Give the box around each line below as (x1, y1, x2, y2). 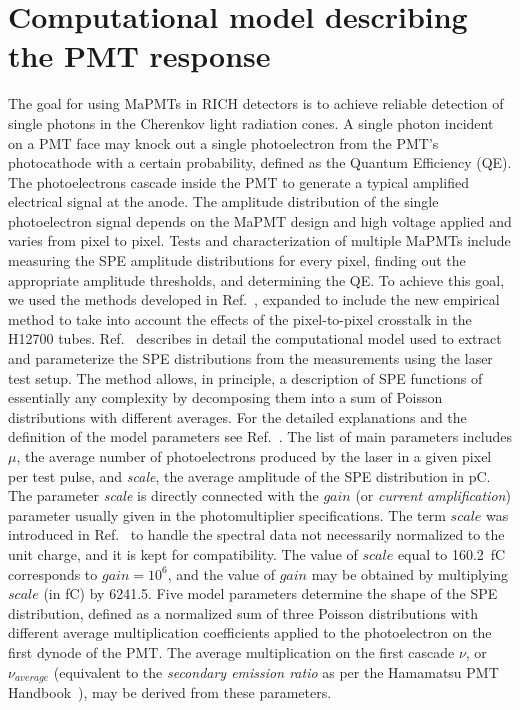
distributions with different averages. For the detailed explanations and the (8, 406, 467, 427)
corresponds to (8, 563, 98, 584)
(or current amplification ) (355, 485, 511, 506)
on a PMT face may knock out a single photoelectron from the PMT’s (8, 132, 439, 153)
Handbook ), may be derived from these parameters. (8, 681, 332, 702)
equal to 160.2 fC (397, 543, 506, 564)
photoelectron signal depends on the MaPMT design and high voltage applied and (8, 210, 512, 231)
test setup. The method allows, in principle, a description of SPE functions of (8, 367, 483, 388)
